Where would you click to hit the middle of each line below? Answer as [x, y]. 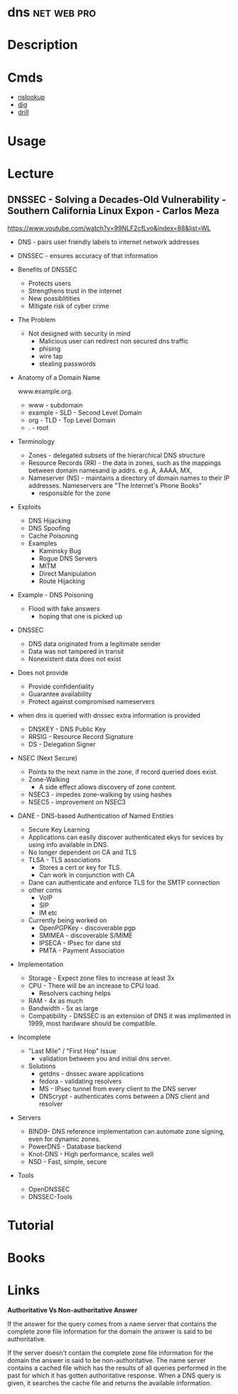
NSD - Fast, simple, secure [67, 1161]
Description [43, 45]
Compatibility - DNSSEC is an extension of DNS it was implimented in [129, 1016]
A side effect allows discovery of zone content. [108, 787]
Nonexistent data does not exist [75, 659]
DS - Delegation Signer [62, 744]
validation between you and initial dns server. [105, 1058]
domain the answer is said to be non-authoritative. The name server [107, 1360]
